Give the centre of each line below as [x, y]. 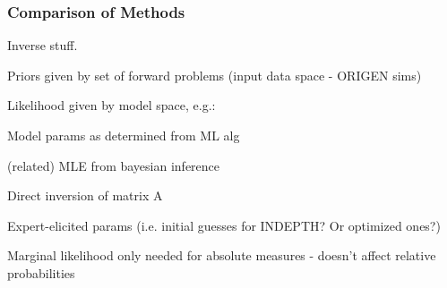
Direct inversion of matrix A [85, 195]
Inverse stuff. [43, 45]
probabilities [41, 272]
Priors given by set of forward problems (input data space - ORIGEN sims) [215, 75]
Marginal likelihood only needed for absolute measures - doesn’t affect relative [222, 255]
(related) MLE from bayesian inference [114, 165]
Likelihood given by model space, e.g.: [112, 105]
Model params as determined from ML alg [124, 135]
